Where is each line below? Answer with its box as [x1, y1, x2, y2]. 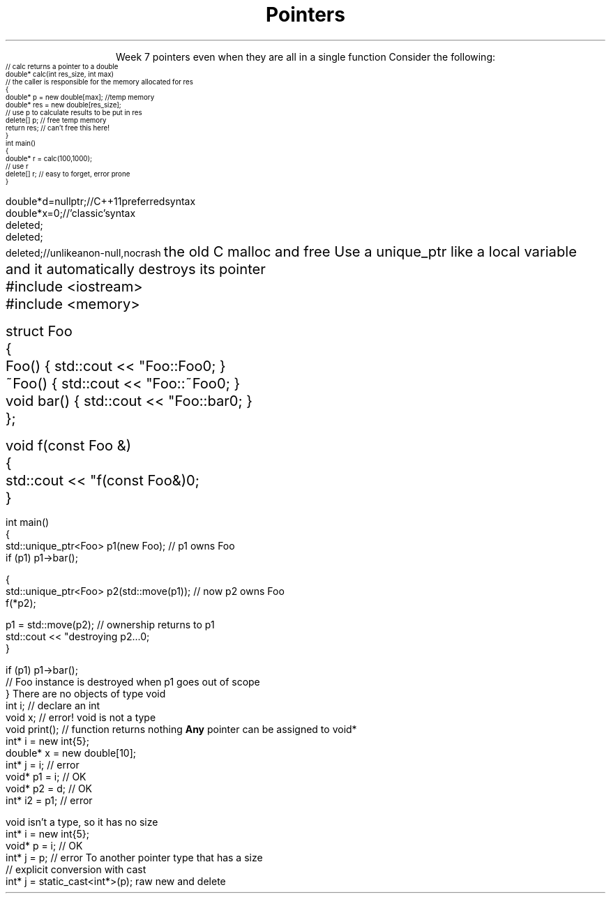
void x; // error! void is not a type [6, 711, 156, 723]
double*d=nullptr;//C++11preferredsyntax [6, 195, 196, 207]
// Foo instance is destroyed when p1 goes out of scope [6, 675, 260, 688]
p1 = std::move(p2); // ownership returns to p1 [6, 618, 215, 630]
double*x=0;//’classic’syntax [6, 206, 136, 219]
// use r [6, 162, 29, 170]
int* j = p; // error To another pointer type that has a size [6, 851, 263, 863]
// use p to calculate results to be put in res [6, 108, 142, 116]
